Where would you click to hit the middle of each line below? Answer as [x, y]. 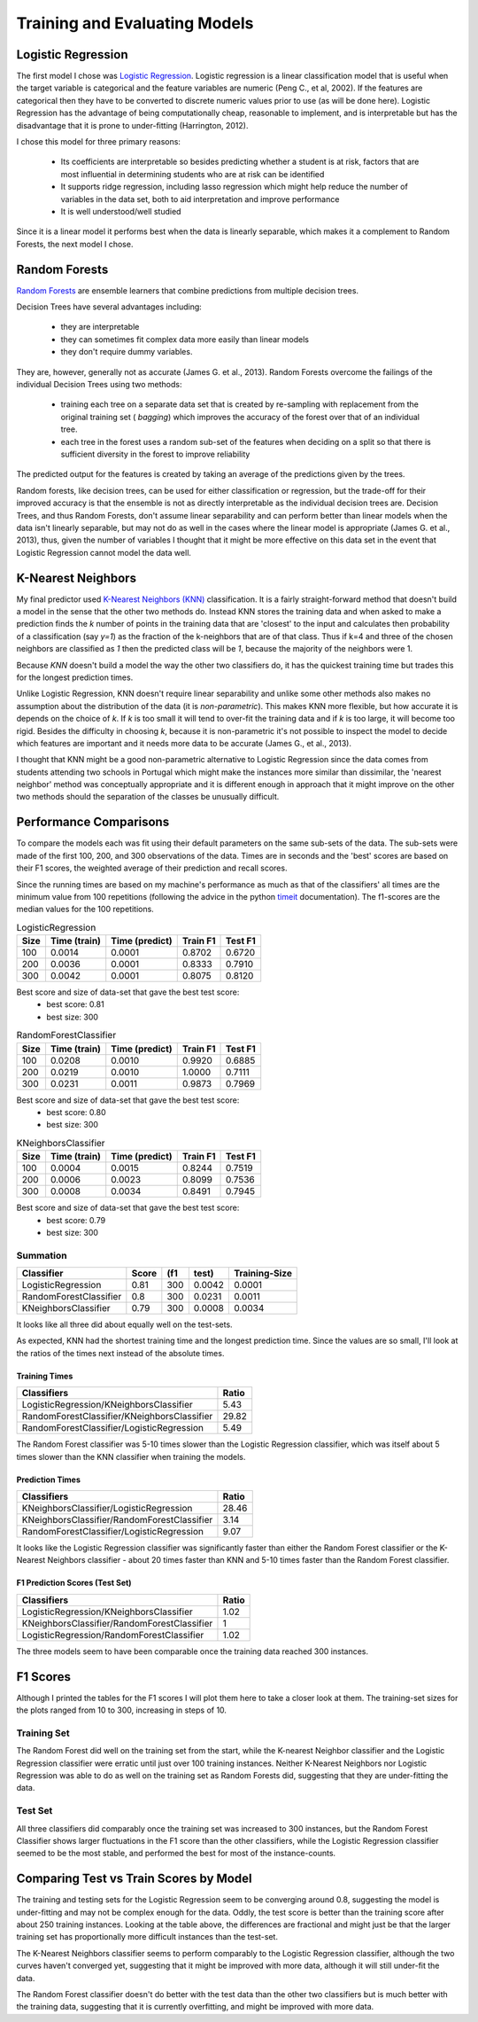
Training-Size [262, 1274]
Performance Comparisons [93, 822]
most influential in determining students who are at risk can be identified [193, 174]
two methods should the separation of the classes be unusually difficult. [148, 797]
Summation [42, 1255]
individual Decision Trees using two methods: [99, 384]
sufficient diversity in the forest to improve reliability [155, 454]
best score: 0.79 [76, 1220]
